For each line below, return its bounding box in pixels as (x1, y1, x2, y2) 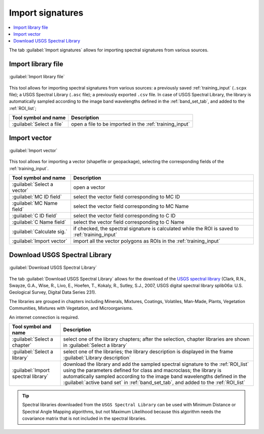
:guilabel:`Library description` (63, 354, 131, 361)
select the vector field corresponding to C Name (73, 219, 184, 226)
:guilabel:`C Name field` (12, 219, 66, 226)
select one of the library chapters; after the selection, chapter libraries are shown (63, 336, 250, 343)
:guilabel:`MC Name (12, 200, 58, 207)
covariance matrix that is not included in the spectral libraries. (22, 415, 147, 421)
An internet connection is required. (9, 314, 79, 320)
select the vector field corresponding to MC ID (73, 194, 180, 200)
